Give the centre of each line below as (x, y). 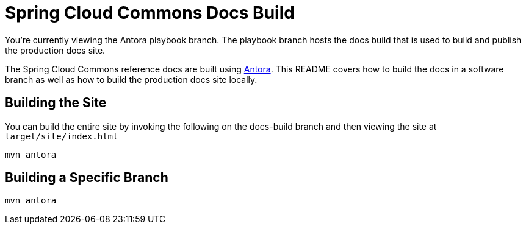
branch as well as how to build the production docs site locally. (131, 79)
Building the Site (56, 103)
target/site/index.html (62, 136)
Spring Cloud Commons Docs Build (150, 13)
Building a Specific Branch (87, 178)
